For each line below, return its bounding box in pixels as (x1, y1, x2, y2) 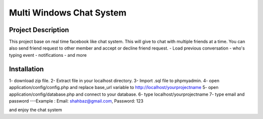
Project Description (9, 26, 69, 34)
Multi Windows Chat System (9, 7, 127, 18)
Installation (9, 65, 44, 73)
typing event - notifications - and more (9, 52, 87, 58)
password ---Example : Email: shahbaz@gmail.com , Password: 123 (9, 98, 144, 104)
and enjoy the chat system (9, 107, 62, 113)
